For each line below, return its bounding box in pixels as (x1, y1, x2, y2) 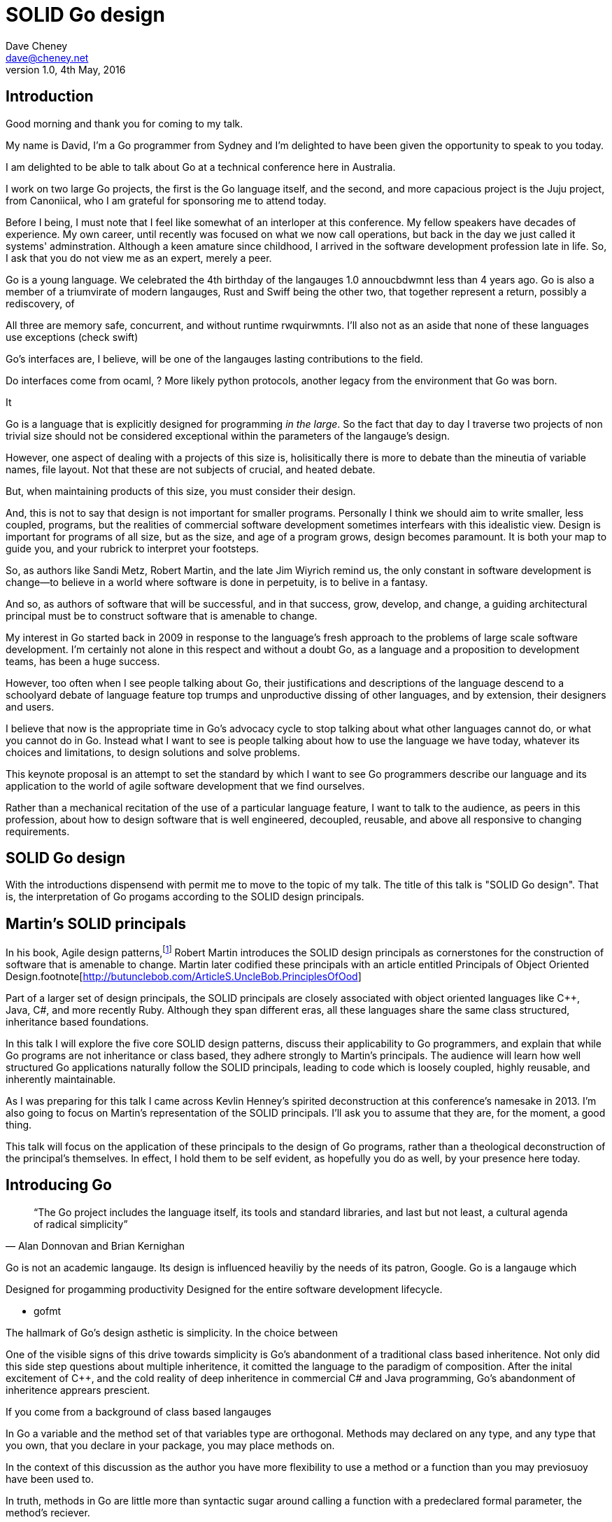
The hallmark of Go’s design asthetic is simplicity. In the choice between (6, 1326, 338, 1339)
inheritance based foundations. (6, 1015, 149, 1028)
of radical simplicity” (34, 1217, 128, 1230)
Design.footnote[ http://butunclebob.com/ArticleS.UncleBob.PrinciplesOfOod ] (6, 970, 362, 982)
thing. (6, 1118, 32, 1131)
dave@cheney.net (6, 51, 89, 64)
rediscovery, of (6, 297, 75, 309)
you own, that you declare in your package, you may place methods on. (6, 1439, 335, 1451)
